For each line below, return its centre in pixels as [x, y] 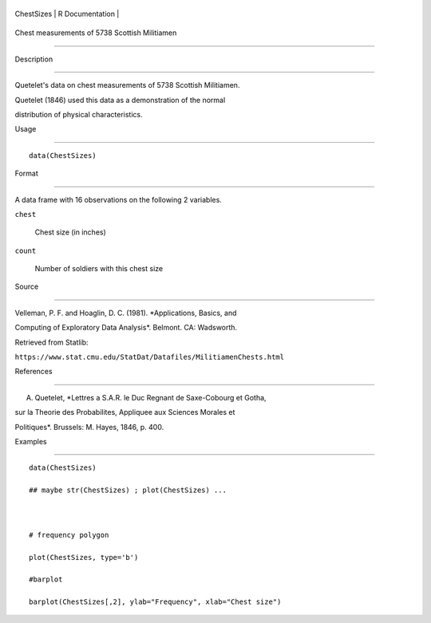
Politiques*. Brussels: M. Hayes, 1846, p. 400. [89, 427]
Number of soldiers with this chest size [99, 269]
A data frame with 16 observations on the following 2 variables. [119, 199]
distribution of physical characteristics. [79, 114]
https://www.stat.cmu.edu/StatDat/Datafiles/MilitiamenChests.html [150, 357]
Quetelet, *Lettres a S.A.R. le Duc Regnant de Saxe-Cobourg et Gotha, [150, 397]
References [34, 372]
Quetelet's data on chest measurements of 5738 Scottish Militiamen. [127, 85]
